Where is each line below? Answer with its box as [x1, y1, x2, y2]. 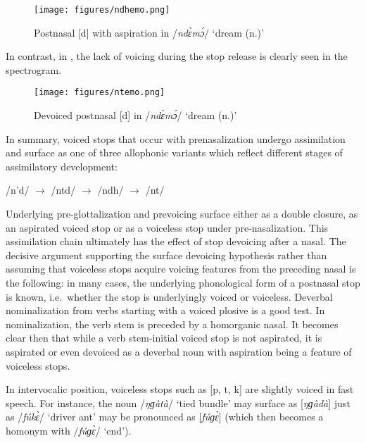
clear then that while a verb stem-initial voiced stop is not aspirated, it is [6, 330, 322, 345]
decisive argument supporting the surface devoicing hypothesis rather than [6, 247, 327, 262]
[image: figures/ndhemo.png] [34, 5, 170, 15]
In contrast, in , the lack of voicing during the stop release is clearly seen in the [6, 49, 348, 63]
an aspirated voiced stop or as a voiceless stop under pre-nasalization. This [6, 220, 329, 235]
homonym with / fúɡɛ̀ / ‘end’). [6, 423, 132, 437]
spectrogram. [6, 62, 62, 77]
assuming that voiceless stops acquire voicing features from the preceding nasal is [6, 261, 356, 276]
